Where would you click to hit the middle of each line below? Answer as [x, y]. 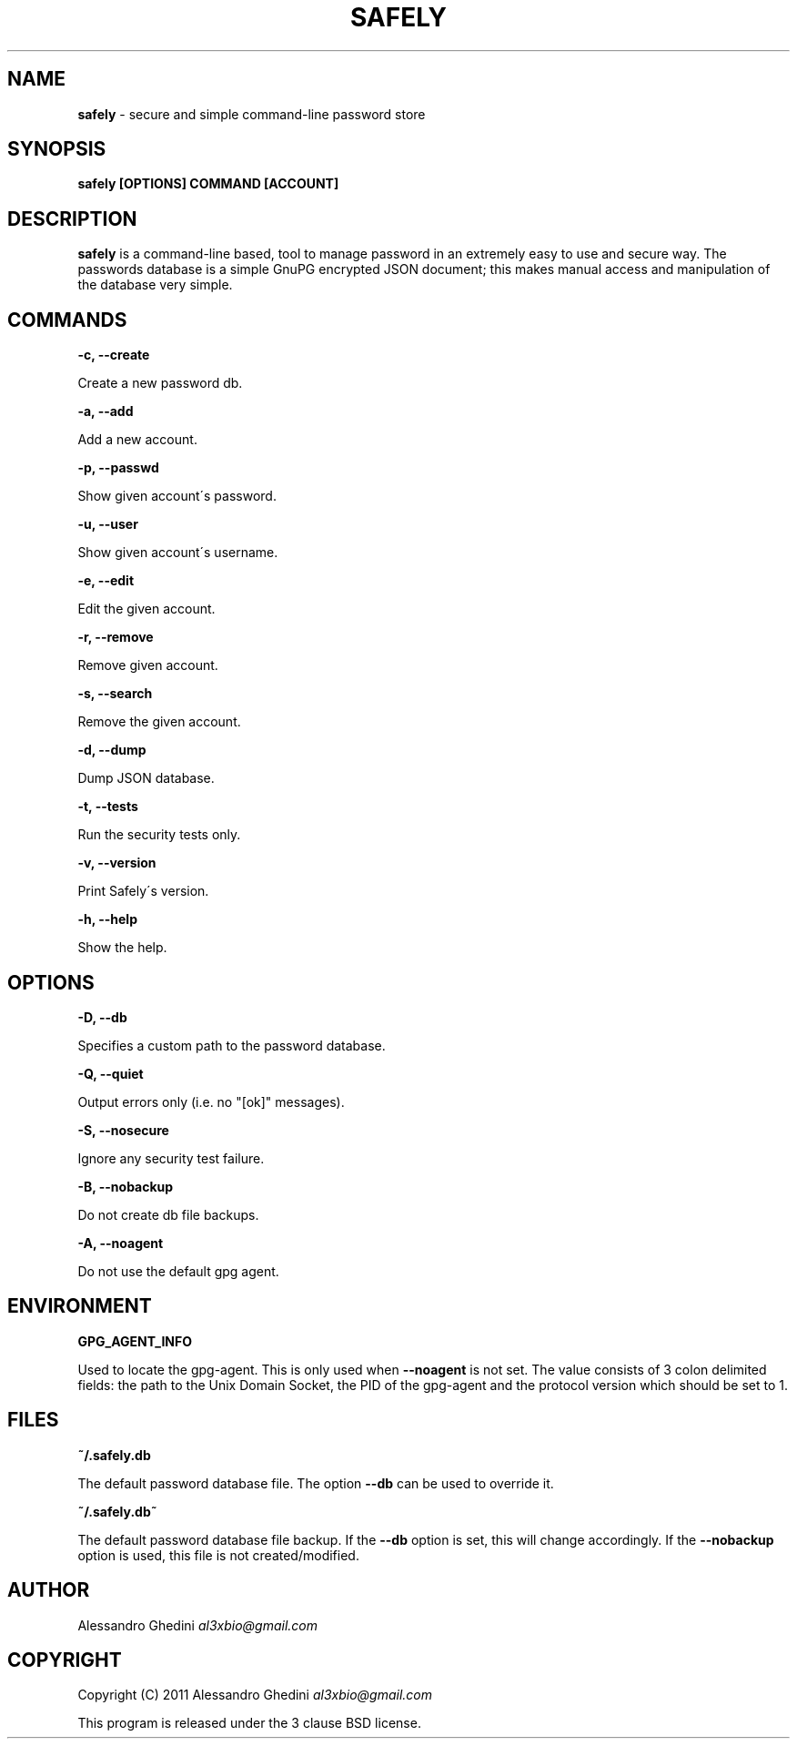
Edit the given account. [146, 609]
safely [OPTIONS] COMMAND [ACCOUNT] [208, 184]
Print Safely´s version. [143, 891]
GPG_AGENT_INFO [135, 1341]
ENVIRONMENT [80, 1306]
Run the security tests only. [159, 835]
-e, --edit [106, 581]
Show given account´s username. [178, 553]
